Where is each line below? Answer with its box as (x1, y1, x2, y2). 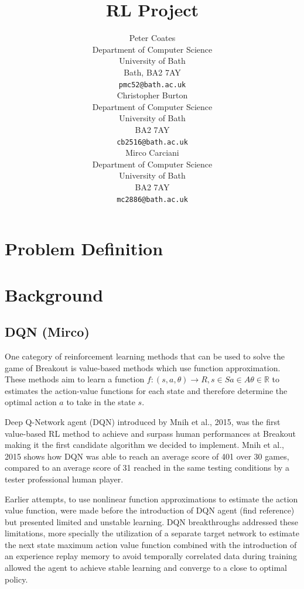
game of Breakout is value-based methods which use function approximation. (5, 361, 281, 374)
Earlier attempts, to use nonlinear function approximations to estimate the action (5, 492, 298, 505)
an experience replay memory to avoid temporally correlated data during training (5, 550, 297, 562)
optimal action (5, 396, 57, 408)
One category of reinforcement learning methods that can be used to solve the (5, 350, 285, 362)
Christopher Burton (117, 89, 188, 101)
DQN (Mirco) (5, 323, 90, 341)
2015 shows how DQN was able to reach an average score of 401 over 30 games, (5, 450, 289, 462)
